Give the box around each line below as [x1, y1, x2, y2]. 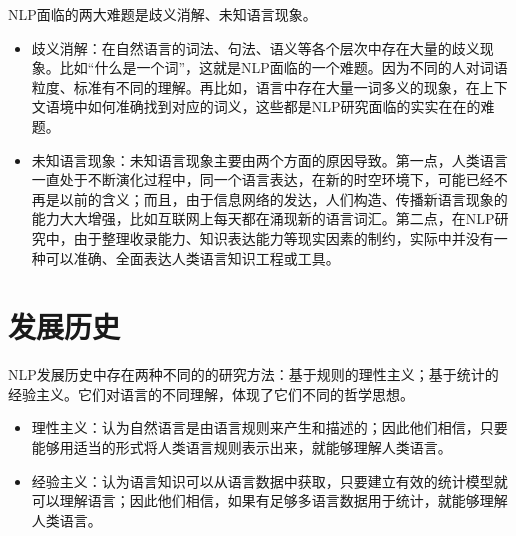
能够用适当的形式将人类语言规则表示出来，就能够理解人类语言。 [31, 437, 452, 458]
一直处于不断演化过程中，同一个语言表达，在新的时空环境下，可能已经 [31, 169, 494, 190]
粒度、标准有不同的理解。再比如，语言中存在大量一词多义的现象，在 [31, 76, 480, 97]
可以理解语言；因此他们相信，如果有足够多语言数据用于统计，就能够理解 [31, 490, 508, 511]
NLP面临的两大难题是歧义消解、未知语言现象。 [8, 4, 317, 24]
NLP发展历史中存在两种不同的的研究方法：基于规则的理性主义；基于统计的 [8, 364, 499, 385]
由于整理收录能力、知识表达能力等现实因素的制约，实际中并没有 [73, 227, 494, 248]
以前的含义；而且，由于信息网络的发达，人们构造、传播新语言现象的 [59, 188, 508, 209]
